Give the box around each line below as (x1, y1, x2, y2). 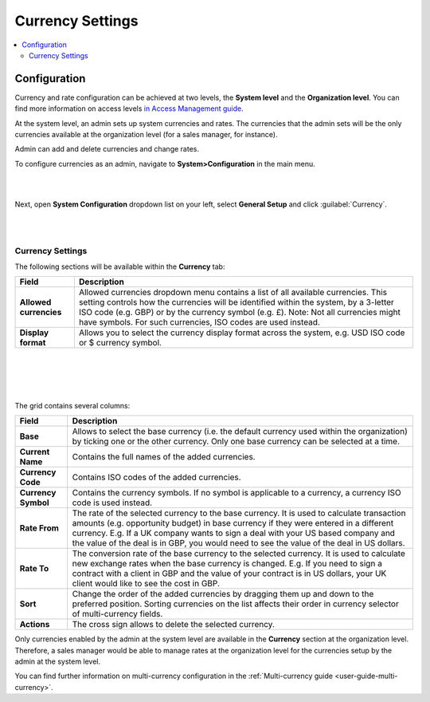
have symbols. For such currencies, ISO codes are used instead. (78, 317, 320, 328)
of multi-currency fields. (72, 609, 163, 620)
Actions (19, 619, 50, 630)
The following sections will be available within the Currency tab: (14, 262, 225, 271)
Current (19, 447, 50, 458)
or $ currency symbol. (78, 337, 162, 349)
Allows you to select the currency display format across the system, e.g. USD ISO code (78, 327, 405, 338)
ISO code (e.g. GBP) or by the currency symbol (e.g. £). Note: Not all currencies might (78, 307, 401, 318)
